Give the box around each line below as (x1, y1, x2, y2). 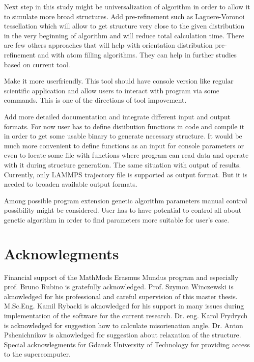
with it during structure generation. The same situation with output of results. (4, 159, 241, 169)
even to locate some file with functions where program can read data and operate (4, 150, 249, 160)
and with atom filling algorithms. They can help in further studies (37, 49, 237, 59)
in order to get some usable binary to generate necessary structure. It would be (4, 131, 242, 141)
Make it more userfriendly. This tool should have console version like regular (4, 76, 234, 86)
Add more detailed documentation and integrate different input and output (4, 111, 231, 121)
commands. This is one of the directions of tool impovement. (4, 95, 187, 105)
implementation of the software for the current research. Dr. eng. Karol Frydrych (4, 310, 248, 320)
